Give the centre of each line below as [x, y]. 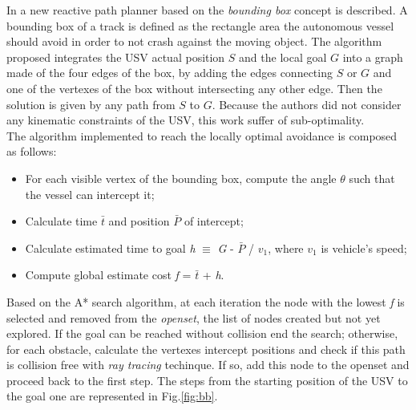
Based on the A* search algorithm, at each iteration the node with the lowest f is [206, 301]
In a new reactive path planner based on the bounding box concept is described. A [207, 10]
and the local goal [283, 57]
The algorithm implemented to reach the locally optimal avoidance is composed [202, 135]
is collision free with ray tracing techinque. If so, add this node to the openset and [208, 365]
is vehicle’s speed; [364, 248]
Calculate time [61, 221]
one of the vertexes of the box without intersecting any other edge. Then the [194, 88]
